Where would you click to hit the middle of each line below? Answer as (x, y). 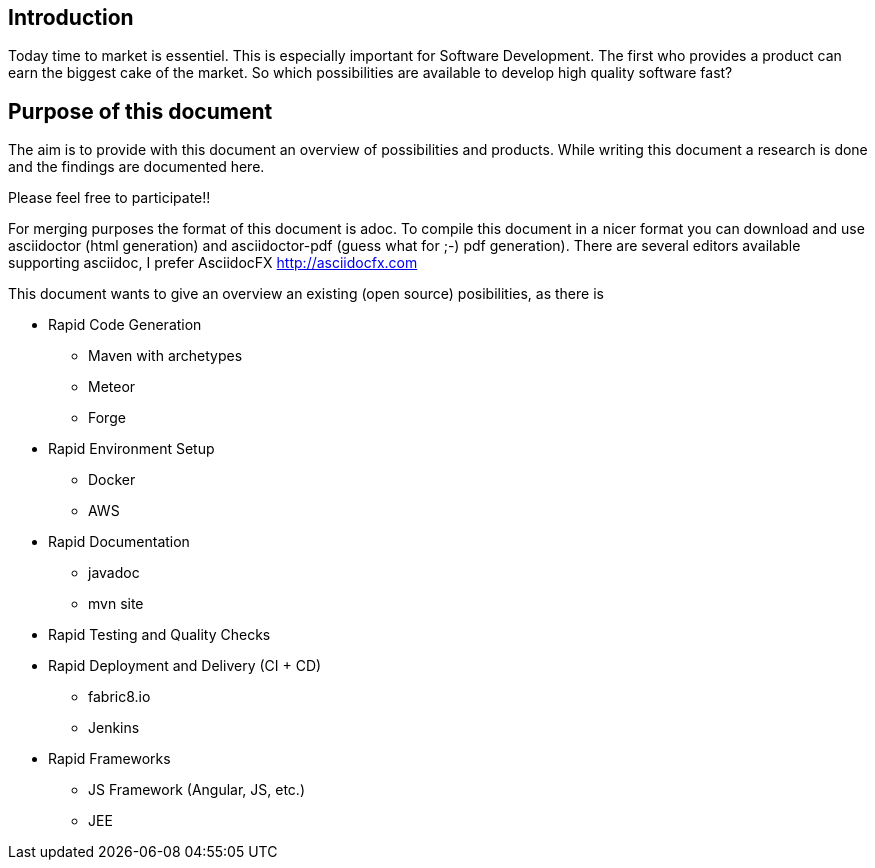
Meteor (112, 387)
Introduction (71, 17)
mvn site (116, 604)
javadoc (114, 573)
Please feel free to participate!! (109, 198)
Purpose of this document (140, 111)
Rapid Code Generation (125, 325)
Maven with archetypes (165, 356)
